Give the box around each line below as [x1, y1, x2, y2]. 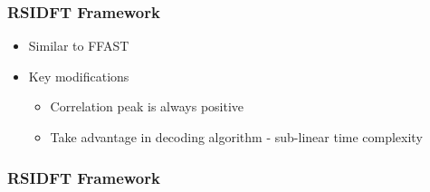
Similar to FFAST [28, 36, 129, 55]
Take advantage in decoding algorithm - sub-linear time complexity [50, 128, 423, 146]
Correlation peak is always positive [50, 97, 244, 116]
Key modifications [28, 66, 129, 85]
